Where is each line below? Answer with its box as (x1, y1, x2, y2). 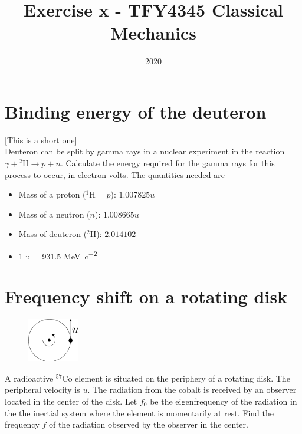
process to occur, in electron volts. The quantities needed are (5, 168, 225, 180)
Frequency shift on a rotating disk (5, 284, 288, 308)
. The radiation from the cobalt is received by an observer (87, 383, 297, 396)
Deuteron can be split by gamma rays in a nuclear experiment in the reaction (5, 145, 285, 157)
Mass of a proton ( (18, 188, 86, 200)
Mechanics (110, 21, 197, 45)
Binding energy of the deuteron (5, 99, 267, 123)
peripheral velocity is (5, 383, 80, 396)
